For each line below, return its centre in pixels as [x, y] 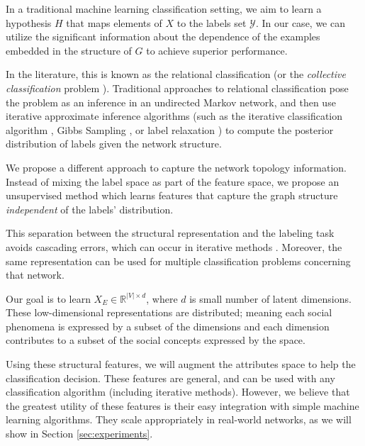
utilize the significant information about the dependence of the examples [163, 37]
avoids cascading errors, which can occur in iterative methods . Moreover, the [174, 246]
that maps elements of [114, 22]
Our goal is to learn [48, 298]
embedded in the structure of [69, 50]
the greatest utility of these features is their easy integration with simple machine [182, 405]
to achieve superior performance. [217, 50]
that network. [35, 275]
